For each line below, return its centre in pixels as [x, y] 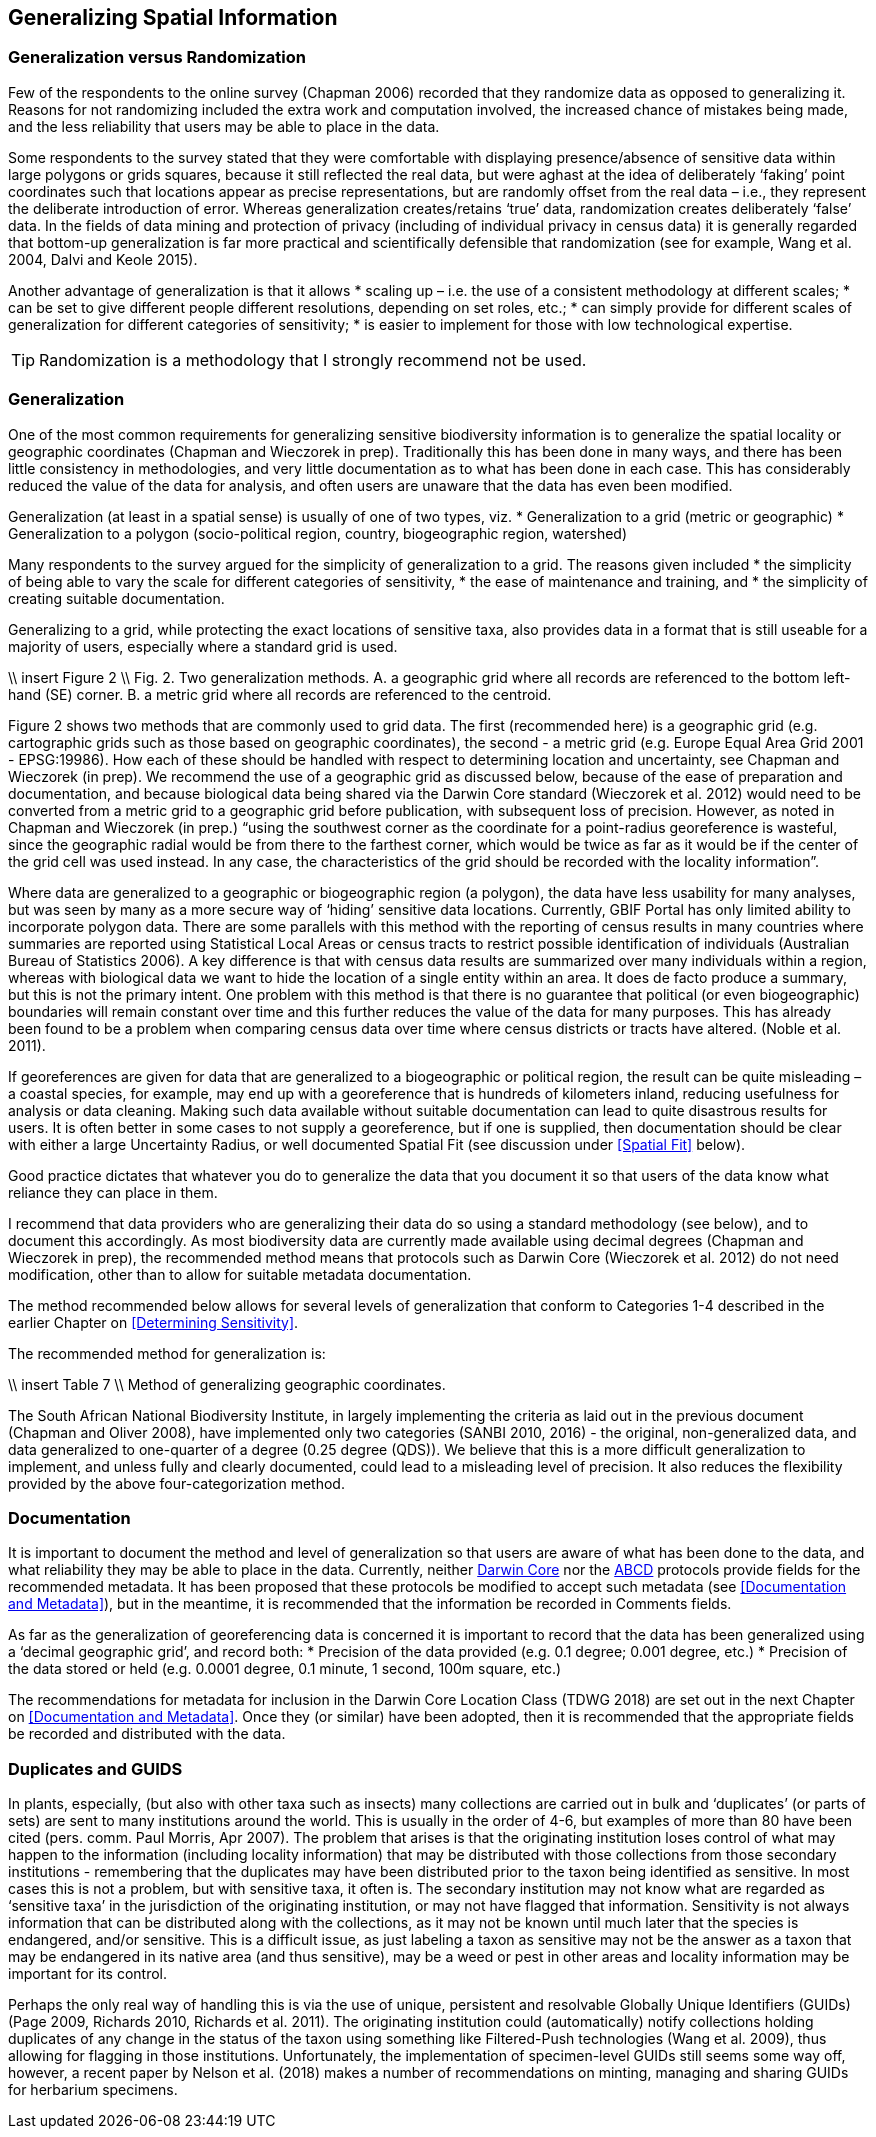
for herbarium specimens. [93, 2090]
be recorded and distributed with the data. [147, 1734]
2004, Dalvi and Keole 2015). [103, 259]
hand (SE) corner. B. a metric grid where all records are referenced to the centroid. [280, 694]
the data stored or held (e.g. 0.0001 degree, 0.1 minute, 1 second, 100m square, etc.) [285, 1669]
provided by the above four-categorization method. [176, 1483]
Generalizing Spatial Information [173, 17]
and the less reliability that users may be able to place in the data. [224, 126]
